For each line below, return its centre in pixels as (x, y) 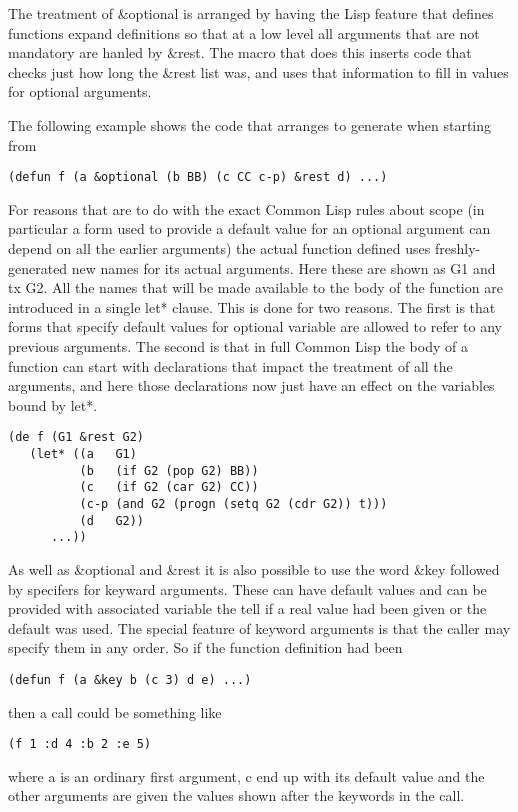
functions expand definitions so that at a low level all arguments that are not (244, 32)
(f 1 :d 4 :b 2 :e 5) (80, 744)
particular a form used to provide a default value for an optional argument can (249, 228)
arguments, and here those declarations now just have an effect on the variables (251, 385)
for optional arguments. (80, 91)
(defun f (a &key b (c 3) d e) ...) (130, 679)
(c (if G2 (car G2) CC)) (169, 487)
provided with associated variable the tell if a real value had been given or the (247, 608)
